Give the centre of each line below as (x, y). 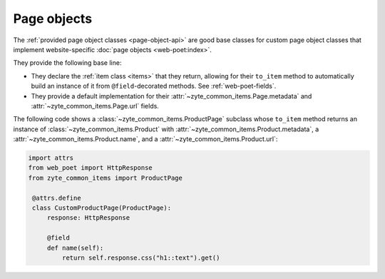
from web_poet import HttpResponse (90, 168)
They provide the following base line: (67, 63)
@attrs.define (57, 198)
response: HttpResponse (88, 218)
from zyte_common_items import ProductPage (106, 178)
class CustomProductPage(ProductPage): (102, 208)
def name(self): (75, 248)
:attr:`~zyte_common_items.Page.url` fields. (95, 106)
